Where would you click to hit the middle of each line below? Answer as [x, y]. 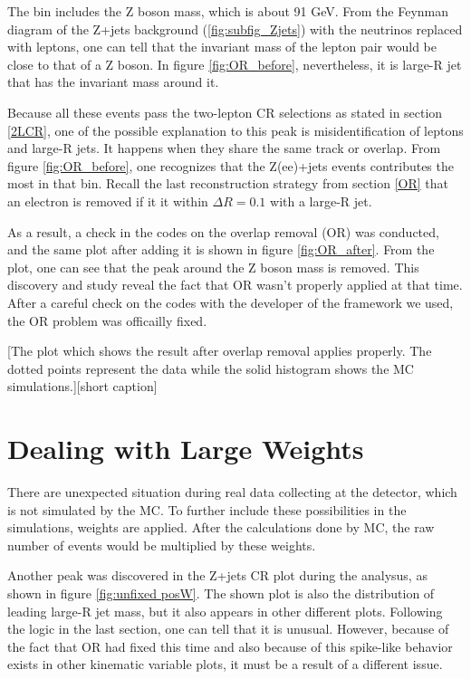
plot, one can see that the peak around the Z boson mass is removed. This [213, 267]
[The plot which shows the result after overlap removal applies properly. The [220, 351]
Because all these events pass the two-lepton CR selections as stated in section [225, 112]
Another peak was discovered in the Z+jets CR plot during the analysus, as [217, 575]
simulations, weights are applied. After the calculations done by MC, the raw [221, 527]
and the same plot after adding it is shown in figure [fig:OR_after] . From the [221, 249]
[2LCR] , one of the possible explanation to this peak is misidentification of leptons [235, 130]
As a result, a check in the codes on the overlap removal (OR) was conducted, [223, 231]
